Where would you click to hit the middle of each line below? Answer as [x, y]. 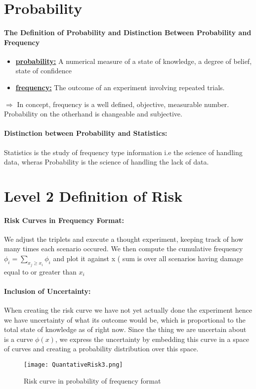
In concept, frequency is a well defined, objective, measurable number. [123, 104]
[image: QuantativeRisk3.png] [73, 364]
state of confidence [44, 71]
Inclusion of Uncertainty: [47, 291]
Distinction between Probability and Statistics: [86, 133]
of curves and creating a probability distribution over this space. [101, 349]
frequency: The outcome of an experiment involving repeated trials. [120, 87]
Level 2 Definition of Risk [93, 195]
